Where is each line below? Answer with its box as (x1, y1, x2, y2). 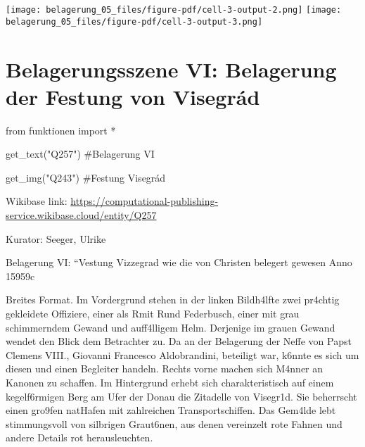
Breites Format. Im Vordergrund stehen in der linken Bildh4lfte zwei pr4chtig (6, 292, 340, 307)
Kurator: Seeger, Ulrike (6, 231, 106, 246)
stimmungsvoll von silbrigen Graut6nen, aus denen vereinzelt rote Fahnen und (6, 416, 342, 431)
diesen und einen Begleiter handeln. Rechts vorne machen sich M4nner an (6, 361, 324, 376)
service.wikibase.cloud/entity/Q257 (6, 208, 157, 222)
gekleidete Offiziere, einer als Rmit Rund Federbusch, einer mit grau (6, 306, 300, 320)
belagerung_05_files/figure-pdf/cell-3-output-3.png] (6, 16, 263, 27)
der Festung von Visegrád (6, 82, 260, 111)
